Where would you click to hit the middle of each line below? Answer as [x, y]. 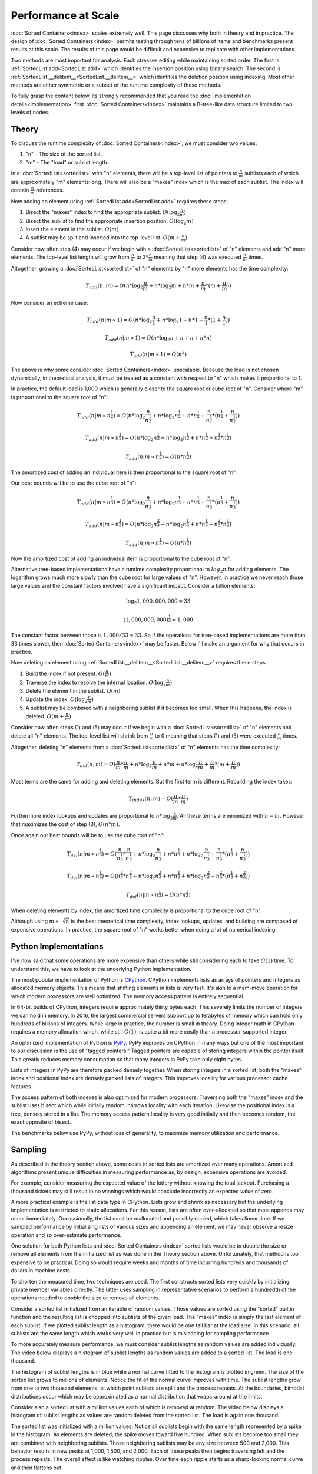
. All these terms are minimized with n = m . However [241, 815]
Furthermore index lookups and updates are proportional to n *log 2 [92, 816]
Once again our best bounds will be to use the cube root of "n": [88, 835]
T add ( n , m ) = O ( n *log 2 [115, 286]
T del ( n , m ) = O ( [96, 765]
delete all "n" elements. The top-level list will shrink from [79, 736]
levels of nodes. [30, 113]
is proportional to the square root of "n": [59, 397]
